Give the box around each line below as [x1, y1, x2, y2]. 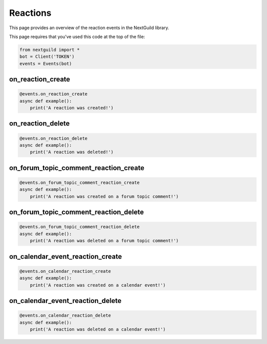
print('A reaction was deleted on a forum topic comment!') [30, 238, 179, 244]
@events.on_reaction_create [19, 91, 88, 97]
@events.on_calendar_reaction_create [19, 268, 111, 274]
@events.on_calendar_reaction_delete [19, 313, 111, 318]
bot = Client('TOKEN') [19, 54, 75, 59]
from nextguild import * [19, 47, 80, 52]
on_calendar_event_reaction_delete [9, 297, 122, 305]
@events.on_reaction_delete [19, 135, 88, 141]
